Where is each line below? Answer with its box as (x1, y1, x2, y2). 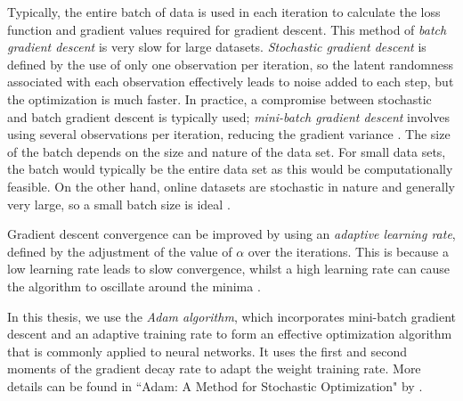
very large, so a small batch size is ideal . (7, 194, 231, 213)
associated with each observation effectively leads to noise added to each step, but (7, 72, 454, 91)
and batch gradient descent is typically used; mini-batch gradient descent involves (7, 107, 451, 126)
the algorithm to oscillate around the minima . (7, 276, 261, 295)
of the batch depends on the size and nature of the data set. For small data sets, (7, 142, 446, 160)
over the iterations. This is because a (248, 241, 449, 260)
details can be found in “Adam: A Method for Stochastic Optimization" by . (7, 376, 423, 395)
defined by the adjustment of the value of (7, 241, 232, 260)
